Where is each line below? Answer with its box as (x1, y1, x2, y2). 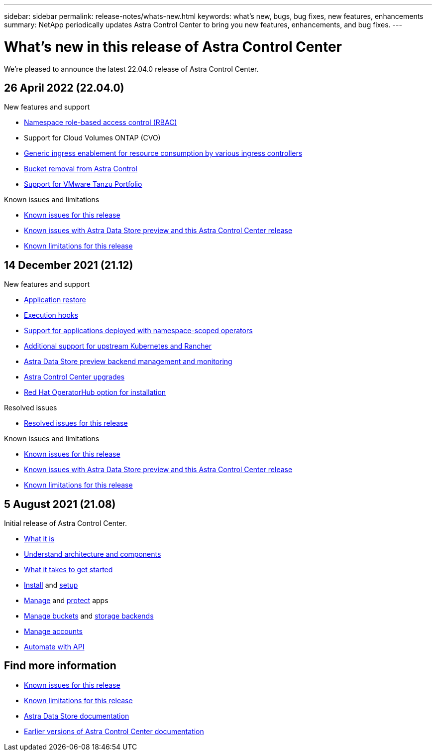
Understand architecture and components (24, 550, 161, 559)
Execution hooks (24, 311, 78, 320)
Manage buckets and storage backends (24, 612, 154, 621)
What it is (24, 534, 55, 543)
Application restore (24, 295, 86, 304)
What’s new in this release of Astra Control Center (4, 38, 342, 55)
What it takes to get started (24, 565, 113, 574)
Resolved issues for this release (24, 419, 128, 428)
